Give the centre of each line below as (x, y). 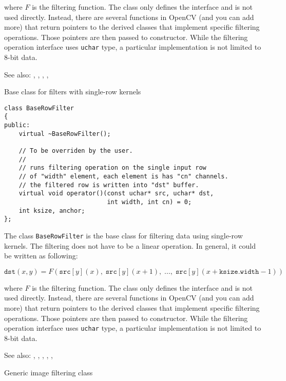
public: (17, 125)
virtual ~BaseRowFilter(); (65, 134)
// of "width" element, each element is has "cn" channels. (123, 177)
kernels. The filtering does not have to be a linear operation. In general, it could (130, 245)
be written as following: (41, 256)
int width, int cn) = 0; (149, 202)
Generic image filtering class (49, 373)
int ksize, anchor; (52, 210)
